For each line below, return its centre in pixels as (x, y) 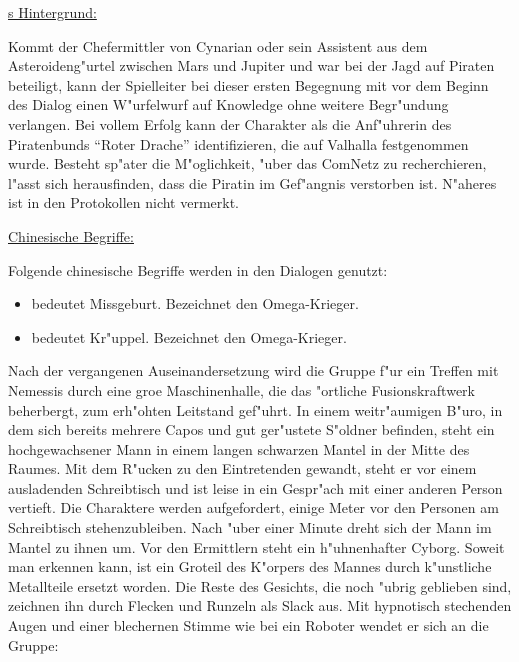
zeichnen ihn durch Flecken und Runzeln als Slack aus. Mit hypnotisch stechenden (260, 605)
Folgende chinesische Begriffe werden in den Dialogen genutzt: (198, 269)
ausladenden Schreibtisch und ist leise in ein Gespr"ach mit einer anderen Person (255, 487)
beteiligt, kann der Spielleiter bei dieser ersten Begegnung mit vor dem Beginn (248, 84)
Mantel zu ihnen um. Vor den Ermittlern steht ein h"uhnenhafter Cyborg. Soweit (256, 546)
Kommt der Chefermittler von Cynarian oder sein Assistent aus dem (218, 45)
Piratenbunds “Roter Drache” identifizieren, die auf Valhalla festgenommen (238, 143)
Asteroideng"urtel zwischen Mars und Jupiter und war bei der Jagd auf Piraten (251, 65)
